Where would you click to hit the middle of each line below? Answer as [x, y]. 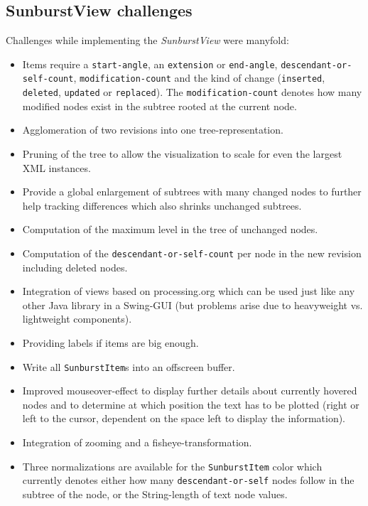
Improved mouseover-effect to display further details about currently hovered [190, 391]
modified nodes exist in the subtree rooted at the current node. [159, 106]
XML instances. [56, 167]
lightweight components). [77, 319]
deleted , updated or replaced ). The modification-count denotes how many [192, 92]
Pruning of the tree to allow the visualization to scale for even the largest [182, 153]
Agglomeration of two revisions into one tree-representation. [153, 130]
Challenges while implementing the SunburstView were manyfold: [147, 40]
